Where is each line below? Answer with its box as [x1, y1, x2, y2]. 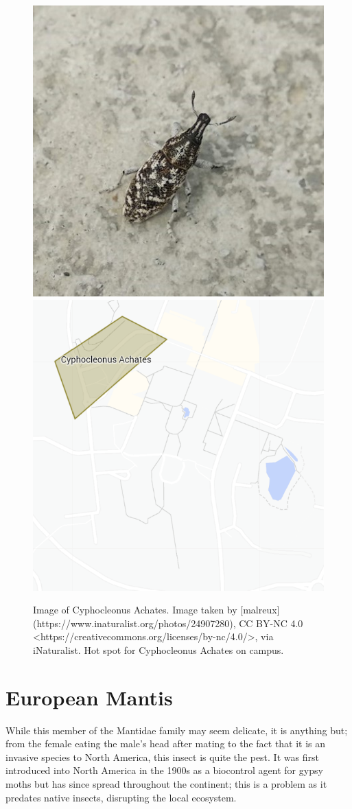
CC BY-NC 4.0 [239, 615, 303, 630]
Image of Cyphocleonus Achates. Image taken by [33, 602, 237, 617]
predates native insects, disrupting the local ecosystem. [5, 790, 237, 804]
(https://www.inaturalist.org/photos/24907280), [33, 615, 236, 630]
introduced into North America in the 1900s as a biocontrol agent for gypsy [5, 763, 323, 777]
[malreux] [240, 602, 280, 617]
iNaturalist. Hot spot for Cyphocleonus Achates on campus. [33, 642, 284, 657]
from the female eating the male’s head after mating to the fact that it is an [5, 736, 326, 751]
